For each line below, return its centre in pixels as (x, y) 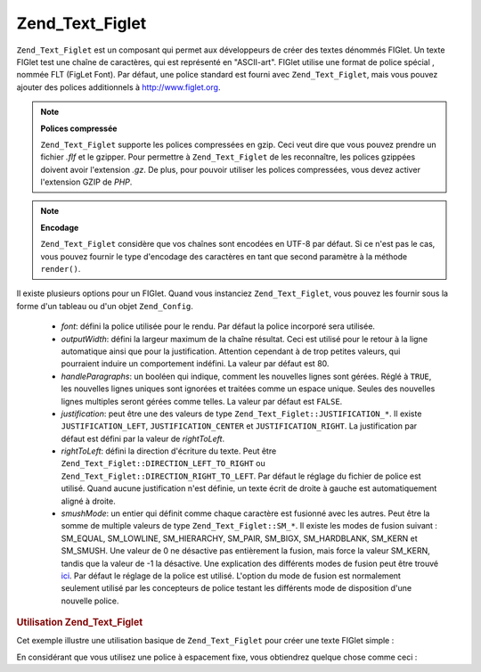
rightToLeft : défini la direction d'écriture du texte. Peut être (169, 451)
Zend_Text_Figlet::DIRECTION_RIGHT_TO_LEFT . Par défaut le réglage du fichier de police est (241, 476)
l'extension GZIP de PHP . (86, 182)
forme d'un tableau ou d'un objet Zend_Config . (105, 306)
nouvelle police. (90, 601)
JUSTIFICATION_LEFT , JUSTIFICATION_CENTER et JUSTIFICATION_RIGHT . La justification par (239, 426)
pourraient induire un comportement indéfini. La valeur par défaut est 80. (195, 364)
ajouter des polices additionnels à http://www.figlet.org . (118, 87)
